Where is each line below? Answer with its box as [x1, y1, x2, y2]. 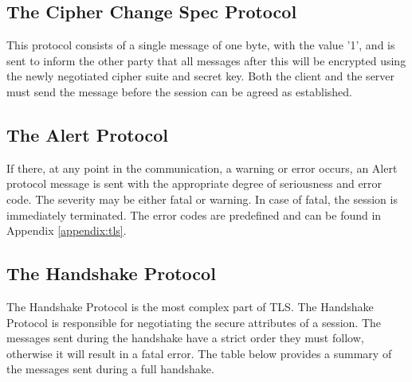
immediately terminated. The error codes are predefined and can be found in [6, 206, 382, 223]
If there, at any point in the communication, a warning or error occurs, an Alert [6, 159, 398, 176]
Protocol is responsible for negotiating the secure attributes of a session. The [6, 314, 381, 330]
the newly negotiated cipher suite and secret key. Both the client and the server [6, 68, 395, 84]
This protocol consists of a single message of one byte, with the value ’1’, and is [6, 37, 395, 53]
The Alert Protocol [6, 122, 168, 146]
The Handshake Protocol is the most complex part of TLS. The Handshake [6, 298, 374, 314]
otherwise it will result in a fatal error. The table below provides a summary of [6, 345, 392, 361]
